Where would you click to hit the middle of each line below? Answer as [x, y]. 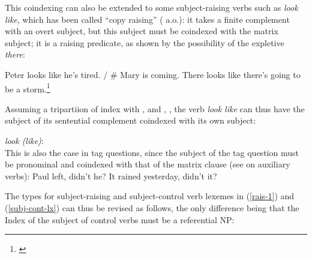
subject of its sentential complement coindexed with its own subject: [130, 120]
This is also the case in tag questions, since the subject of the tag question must [152, 152]
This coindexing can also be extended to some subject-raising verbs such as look [151, 7]
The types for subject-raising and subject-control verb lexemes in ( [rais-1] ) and [150, 196]
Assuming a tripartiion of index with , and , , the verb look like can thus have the [155, 108]
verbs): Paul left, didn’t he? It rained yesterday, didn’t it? [111, 175]
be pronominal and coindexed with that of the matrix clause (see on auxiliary [148, 164]
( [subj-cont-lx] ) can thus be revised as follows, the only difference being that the [152, 207]
